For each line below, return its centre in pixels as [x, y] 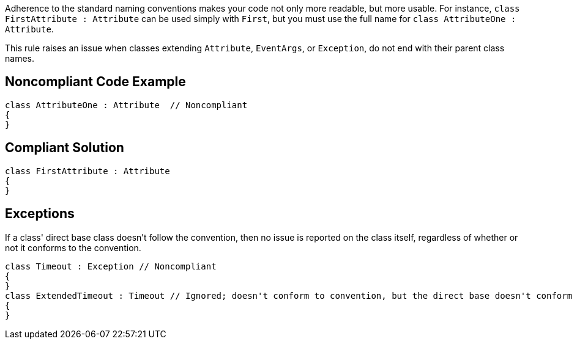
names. [20, 58]
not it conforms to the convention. [73, 247]
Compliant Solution [65, 148]
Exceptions [40, 214]
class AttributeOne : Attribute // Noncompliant [126, 105]
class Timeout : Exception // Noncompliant [111, 266]
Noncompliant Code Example [95, 82]
